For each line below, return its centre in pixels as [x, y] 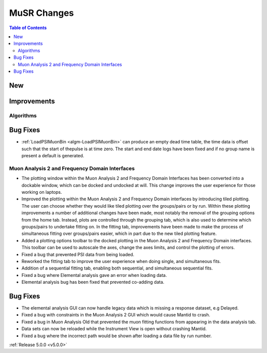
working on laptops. [42, 192]
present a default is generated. [53, 156]
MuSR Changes [42, 13]
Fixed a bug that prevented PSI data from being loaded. [78, 254]
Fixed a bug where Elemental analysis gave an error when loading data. [94, 275]
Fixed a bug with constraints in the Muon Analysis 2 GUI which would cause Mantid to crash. [116, 315]
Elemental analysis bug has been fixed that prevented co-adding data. [93, 282]
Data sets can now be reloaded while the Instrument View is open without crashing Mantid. [114, 329]
